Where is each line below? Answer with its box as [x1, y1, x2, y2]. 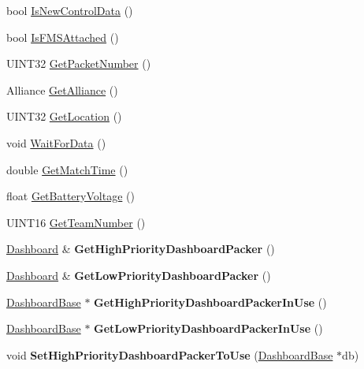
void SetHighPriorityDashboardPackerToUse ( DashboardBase [6, 346, 333, 363]
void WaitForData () [6, 134, 106, 151]
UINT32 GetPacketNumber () [6, 55, 151, 72]
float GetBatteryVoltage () [6, 188, 135, 204]
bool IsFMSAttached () [6, 28, 119, 45]
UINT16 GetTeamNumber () [6, 214, 146, 230]
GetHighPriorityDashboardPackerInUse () [94, 293, 327, 310]
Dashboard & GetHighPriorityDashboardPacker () [6, 240, 275, 257]
